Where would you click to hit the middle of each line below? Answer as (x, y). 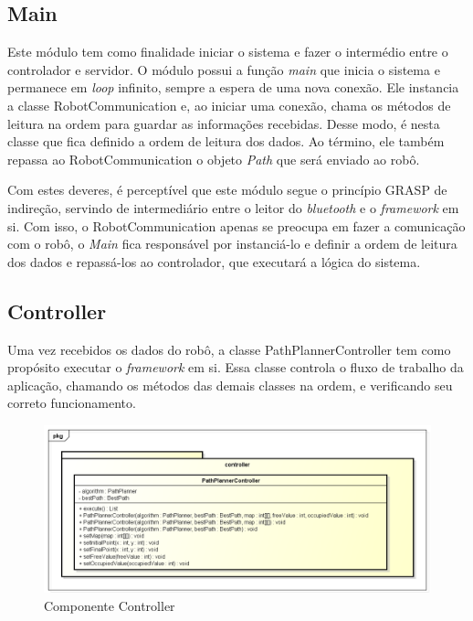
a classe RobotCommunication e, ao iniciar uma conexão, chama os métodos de (229, 105)
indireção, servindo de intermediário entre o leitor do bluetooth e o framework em (233, 207)
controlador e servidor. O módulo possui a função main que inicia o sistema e (224, 69)
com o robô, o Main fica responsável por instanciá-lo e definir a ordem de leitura (232, 244)
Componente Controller (110, 605)
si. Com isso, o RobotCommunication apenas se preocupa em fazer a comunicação (236, 225)
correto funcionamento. (72, 403)
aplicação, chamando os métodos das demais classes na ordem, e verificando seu (230, 385)
